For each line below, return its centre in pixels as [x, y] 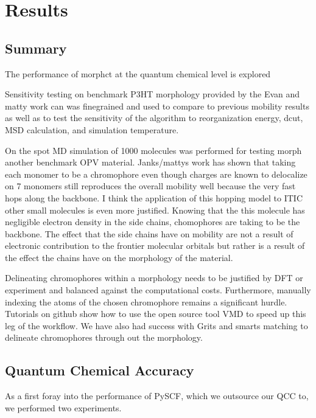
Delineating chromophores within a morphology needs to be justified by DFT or [154, 278]
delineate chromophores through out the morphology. [104, 337]
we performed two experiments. [63, 407]
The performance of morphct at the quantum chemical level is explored [138, 73]
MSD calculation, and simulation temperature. [92, 129]
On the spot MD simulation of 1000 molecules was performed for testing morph [153, 150]
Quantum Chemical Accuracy [100, 370]
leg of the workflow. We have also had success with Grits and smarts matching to [156, 325]
